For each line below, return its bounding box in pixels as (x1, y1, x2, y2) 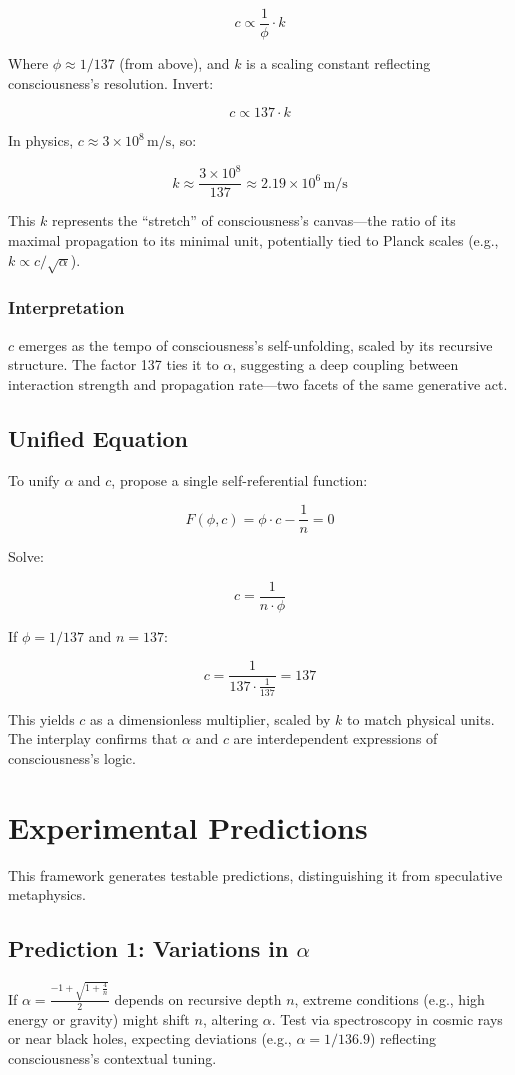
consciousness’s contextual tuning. (8, 1047, 217, 1068)
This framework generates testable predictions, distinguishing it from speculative (8, 864, 503, 885)
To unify (8, 469, 60, 490)
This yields (8, 708, 75, 729)
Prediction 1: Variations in (8, 933, 289, 964)
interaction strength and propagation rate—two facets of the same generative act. (8, 373, 508, 394)
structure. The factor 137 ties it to (8, 354, 219, 375)
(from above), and (119, 53, 230, 74)
